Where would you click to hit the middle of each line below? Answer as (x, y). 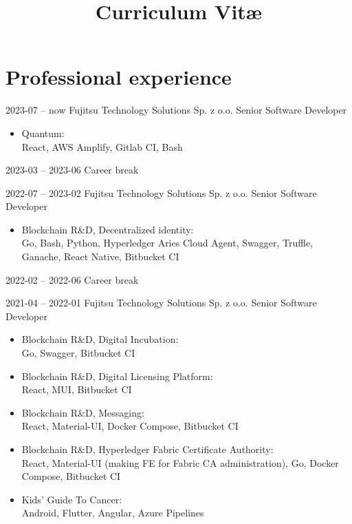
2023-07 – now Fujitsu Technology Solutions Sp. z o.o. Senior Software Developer (176, 110)
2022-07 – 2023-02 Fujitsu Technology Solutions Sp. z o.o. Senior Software (161, 192)
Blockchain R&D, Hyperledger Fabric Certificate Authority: (147, 449)
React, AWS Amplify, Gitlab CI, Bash (102, 146)
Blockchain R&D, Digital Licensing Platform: (117, 376)
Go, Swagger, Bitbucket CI (78, 353)
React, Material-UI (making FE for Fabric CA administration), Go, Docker (180, 462)
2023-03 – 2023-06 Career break (72, 170)
